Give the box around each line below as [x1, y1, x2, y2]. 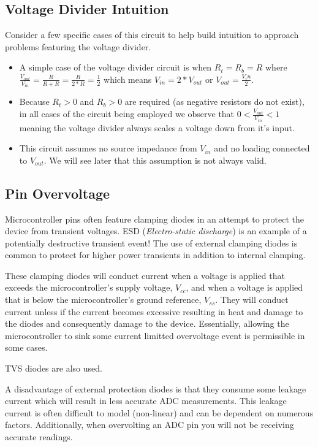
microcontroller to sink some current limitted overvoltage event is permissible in [5, 329, 305, 342]
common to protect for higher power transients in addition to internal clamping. [5, 248, 306, 261]
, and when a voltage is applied [186, 281, 303, 294]
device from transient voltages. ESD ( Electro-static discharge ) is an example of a [5, 224, 307, 237]
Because [19, 95, 50, 108]
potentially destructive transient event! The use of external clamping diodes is [5, 236, 298, 249]
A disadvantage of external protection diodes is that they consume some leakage [5, 382, 306, 395]
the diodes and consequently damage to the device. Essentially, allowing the [5, 317, 289, 330]
